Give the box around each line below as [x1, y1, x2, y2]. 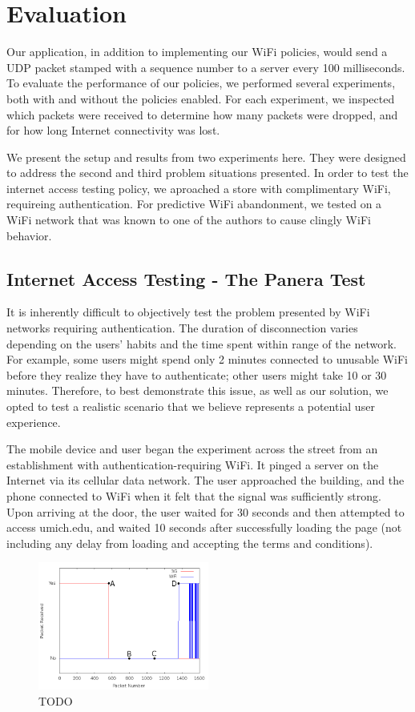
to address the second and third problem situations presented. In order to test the [6, 164, 409, 181]
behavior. [6, 227, 52, 243]
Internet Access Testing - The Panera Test [6, 266, 366, 291]
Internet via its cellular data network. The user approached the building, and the [6, 472, 405, 489]
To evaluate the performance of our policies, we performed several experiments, [6, 74, 396, 91]
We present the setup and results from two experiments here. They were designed [6, 148, 406, 165]
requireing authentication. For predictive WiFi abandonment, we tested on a [6, 195, 382, 212]
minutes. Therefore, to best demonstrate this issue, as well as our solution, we [6, 382, 389, 399]
